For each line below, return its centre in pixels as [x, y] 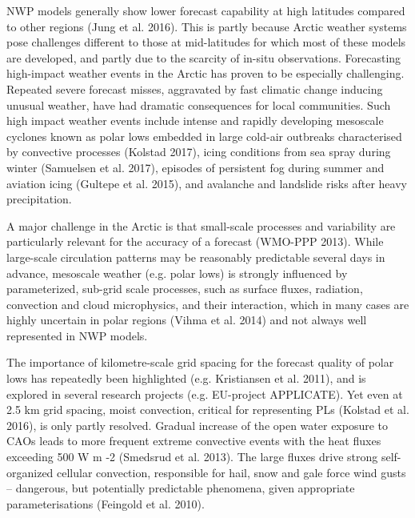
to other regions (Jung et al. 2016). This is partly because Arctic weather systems [207, 26]
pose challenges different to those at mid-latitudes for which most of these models [206, 42]
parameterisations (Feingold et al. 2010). [106, 503]
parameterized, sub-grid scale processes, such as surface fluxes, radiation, [185, 289]
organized [30, 472]
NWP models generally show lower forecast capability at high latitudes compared [206, 10]
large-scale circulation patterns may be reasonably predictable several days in [196, 257]
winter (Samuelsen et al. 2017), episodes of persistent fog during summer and [196, 167]
